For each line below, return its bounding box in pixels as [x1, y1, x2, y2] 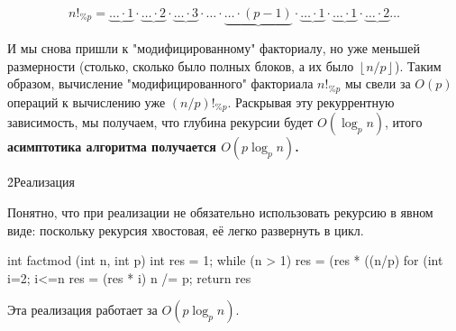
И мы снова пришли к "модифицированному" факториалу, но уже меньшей [7, 39, 421, 58]
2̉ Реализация [7, 172, 75, 191]
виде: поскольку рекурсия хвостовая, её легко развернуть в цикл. [7, 220, 364, 239]
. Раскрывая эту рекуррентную [227, 92, 395, 111]
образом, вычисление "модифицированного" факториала [7, 74, 314, 93]
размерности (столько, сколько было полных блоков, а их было [7, 56, 354, 75]
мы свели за [344, 74, 411, 93]
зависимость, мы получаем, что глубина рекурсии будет [7, 113, 314, 132]
